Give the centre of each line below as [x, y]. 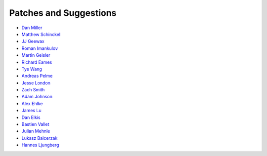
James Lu [31, 111]
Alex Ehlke [32, 103]
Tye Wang [32, 69]
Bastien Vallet [35, 124]
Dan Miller [32, 28]
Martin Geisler [36, 55]
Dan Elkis [31, 117]
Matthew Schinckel [41, 34]
